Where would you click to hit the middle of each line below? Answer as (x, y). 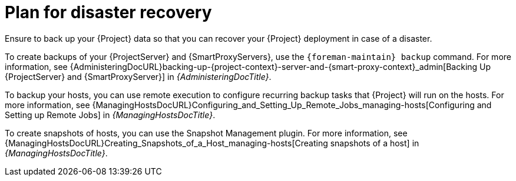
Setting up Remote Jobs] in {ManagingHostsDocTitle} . (110, 115)
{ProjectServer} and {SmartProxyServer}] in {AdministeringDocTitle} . (138, 76)
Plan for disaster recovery (108, 12)
